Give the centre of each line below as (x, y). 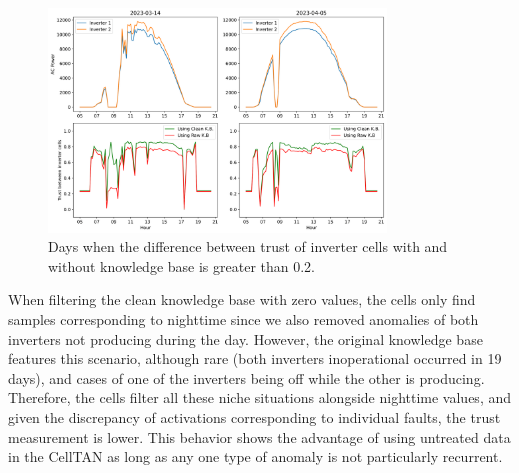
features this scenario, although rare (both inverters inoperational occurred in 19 (255, 358)
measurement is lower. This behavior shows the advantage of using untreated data (259, 436)
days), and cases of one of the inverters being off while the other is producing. (246, 377)
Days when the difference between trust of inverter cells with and (248, 246)
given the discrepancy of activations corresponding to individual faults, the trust (254, 416)
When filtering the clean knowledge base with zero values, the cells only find (242, 299)
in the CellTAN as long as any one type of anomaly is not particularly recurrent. (255, 456)
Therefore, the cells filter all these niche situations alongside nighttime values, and (260, 397)
